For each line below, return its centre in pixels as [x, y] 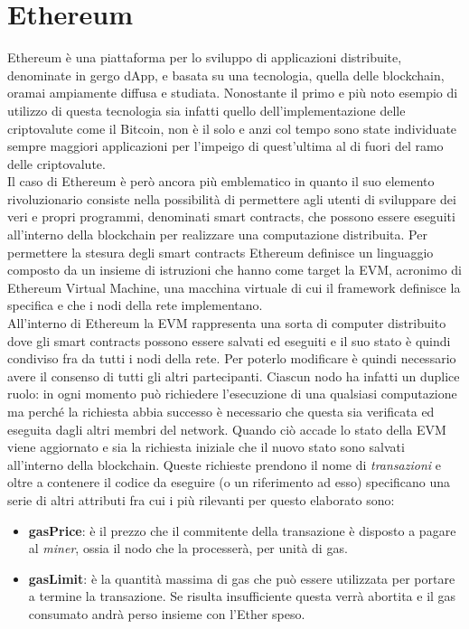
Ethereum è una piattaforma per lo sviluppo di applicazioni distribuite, [205, 57]
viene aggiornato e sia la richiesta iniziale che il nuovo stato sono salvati [206, 447]
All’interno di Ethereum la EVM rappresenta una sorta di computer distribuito [227, 323]
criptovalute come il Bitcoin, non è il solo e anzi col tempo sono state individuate [232, 128]
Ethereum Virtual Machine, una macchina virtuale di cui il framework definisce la [234, 287]
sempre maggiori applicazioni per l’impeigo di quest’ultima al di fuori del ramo [225, 146]
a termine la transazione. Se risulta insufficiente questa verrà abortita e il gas [242, 596]
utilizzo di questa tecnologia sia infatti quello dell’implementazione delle [206, 110]
